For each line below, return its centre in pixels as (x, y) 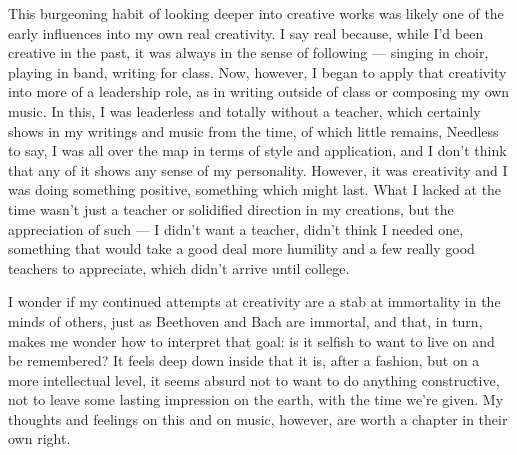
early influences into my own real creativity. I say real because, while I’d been (246, 32)
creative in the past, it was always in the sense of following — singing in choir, (248, 52)
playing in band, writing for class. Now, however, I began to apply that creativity (257, 71)
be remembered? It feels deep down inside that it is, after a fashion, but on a (244, 360)
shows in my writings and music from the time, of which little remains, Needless (253, 130)
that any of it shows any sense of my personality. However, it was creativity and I (258, 169)
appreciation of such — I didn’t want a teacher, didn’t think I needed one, (236, 228)
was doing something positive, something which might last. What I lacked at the (255, 189)
